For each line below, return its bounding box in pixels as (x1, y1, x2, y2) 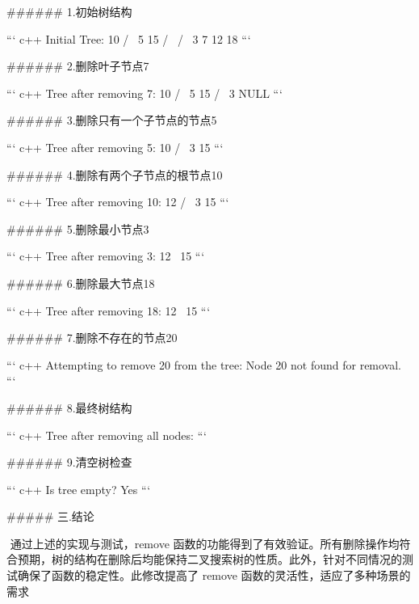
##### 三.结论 (6, 508, 94, 525)
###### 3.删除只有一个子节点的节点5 (6, 112, 217, 129)
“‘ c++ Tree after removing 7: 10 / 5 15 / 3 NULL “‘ (6, 84, 283, 101)
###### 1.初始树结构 (6, 3, 132, 19)
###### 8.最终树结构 (6, 399, 132, 416)
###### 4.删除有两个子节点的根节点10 (6, 166, 223, 183)
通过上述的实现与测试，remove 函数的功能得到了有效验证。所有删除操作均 (10, 534, 400, 551)
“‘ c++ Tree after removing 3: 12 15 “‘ (6, 247, 205, 264)
